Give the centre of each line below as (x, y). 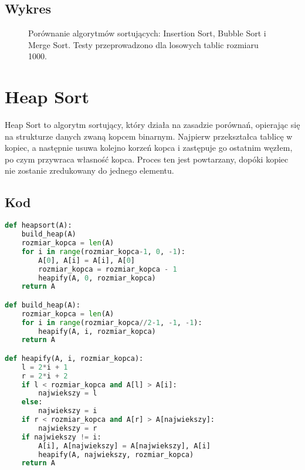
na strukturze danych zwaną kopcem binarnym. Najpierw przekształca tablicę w (149, 136)
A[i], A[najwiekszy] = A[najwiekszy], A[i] (124, 446)
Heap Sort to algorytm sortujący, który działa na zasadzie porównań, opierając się (152, 125)
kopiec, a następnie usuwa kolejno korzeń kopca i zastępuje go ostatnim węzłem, (149, 148)
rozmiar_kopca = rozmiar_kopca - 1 (108, 269)
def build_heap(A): (43, 305)
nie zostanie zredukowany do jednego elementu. (89, 170)
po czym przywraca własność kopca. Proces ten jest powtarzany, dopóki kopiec (147, 159)
